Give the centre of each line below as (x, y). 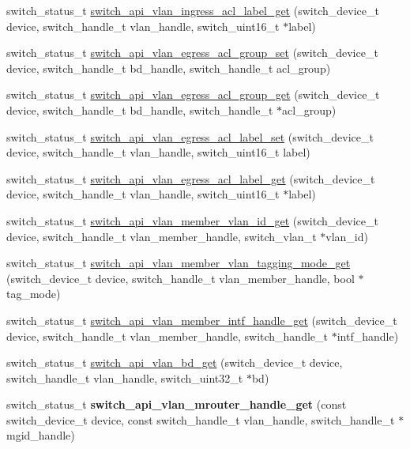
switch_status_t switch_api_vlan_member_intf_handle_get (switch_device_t (202, 320)
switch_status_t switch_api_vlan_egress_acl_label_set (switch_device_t (190, 136)
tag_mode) (34, 294)
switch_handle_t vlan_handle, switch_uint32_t (125, 377)
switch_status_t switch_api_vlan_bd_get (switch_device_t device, (175, 362)
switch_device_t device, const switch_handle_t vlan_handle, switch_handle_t (201, 419)
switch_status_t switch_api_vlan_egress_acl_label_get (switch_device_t (191, 178)
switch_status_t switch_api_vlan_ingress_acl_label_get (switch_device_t (193, 10)
